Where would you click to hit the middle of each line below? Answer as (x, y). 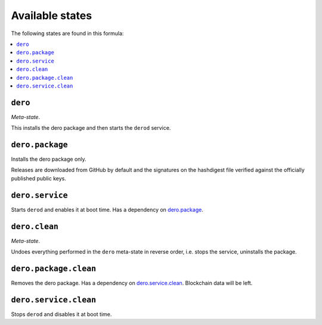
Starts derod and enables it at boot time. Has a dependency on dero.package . (107, 210)
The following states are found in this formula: (67, 33)
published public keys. (39, 178)
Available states (52, 15)
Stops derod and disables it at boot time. (61, 314)
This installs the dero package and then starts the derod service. (91, 128)
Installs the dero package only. (49, 159)
